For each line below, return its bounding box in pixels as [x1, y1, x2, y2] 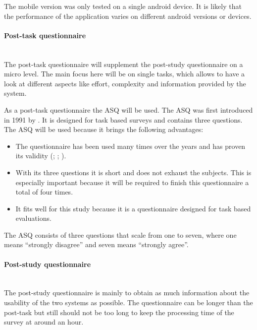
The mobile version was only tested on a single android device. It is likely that [4, 1, 242, 11]
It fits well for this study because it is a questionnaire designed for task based [15, 203, 251, 213]
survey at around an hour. [4, 317, 84, 327]
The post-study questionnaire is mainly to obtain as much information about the [4, 287, 250, 298]
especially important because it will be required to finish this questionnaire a [15, 177, 249, 187]
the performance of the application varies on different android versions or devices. [4, 10, 252, 21]
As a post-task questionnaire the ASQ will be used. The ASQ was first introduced [4, 104, 253, 115]
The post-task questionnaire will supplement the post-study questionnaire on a [4, 59, 243, 69]
